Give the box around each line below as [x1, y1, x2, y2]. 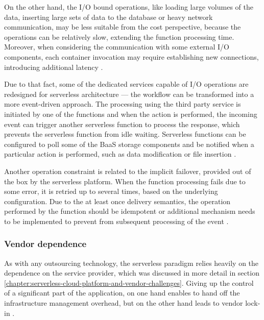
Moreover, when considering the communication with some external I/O [4, 41, 229, 52]
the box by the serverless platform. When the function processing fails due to [4, 176, 246, 186]
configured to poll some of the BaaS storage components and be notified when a [4, 138, 254, 149]
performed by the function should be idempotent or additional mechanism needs [4, 206, 255, 216]
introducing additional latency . [4, 61, 103, 72]
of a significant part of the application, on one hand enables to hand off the [4, 287, 240, 298]
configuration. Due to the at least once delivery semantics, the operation [4, 195, 231, 206]
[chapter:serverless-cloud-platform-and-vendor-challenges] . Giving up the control [4, 277, 254, 288]
